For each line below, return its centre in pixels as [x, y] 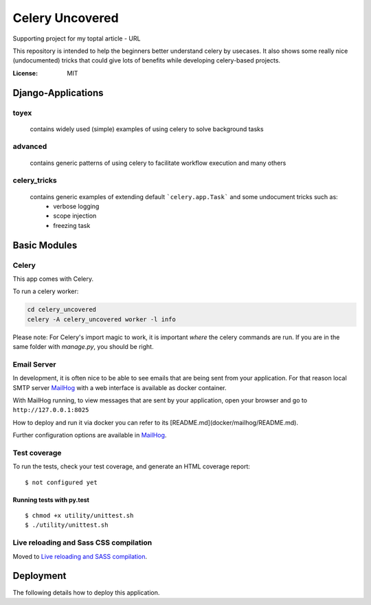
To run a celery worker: [46, 291]
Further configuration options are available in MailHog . [90, 435]
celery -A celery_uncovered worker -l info [102, 319]
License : [25, 73]
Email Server [34, 364]
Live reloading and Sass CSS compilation [82, 543]
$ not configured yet [61, 482]
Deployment [40, 576]
